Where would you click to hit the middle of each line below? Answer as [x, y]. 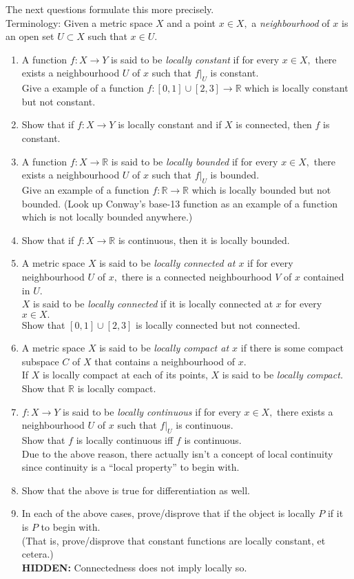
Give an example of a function [85, 189]
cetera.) [38, 554]
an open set [30, 36]
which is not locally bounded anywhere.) [107, 217]
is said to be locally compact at [164, 348]
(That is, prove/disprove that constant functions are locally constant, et [174, 540]
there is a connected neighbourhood [197, 276]
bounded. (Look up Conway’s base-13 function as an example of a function [179, 203]
